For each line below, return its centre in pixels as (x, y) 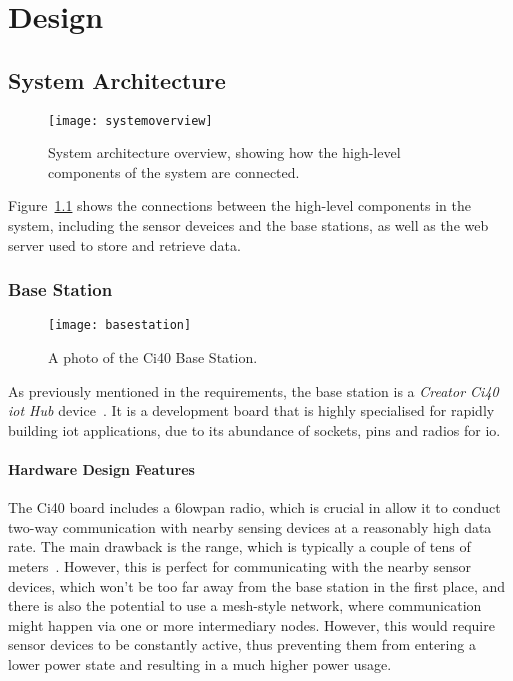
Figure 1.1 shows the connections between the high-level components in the (239, 205)
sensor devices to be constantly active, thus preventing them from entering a (242, 644)
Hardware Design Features (101, 469)
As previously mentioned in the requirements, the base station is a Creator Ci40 (253, 390)
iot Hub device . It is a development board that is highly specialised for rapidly (251, 410)
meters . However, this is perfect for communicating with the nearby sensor (239, 566)
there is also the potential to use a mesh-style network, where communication (245, 605)
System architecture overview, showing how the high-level (224, 152)
